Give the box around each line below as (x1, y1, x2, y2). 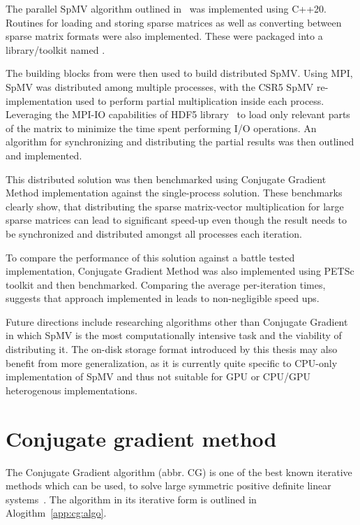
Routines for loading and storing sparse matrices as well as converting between (6, 15, 342, 29)
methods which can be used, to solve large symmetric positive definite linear (6, 478, 331, 493)
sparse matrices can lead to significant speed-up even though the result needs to (6, 213, 347, 227)
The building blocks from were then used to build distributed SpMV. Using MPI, (6, 66, 353, 80)
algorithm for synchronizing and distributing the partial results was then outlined (6, 134, 354, 149)
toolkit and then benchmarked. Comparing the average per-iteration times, (6, 277, 326, 292)
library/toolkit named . (6, 42, 105, 57)
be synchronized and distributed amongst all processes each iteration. (6, 226, 302, 240)
